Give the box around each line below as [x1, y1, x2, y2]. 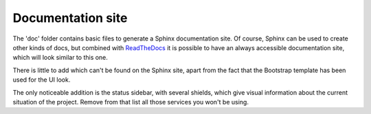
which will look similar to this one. [12, 54, 108, 62]
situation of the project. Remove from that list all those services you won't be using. [12, 98, 249, 106]
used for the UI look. [12, 76, 71, 84]
